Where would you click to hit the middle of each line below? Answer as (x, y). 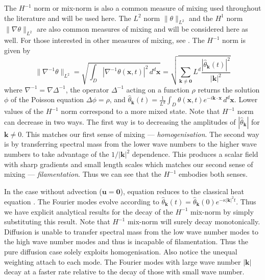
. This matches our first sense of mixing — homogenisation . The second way (140, 134)
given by (17, 50)
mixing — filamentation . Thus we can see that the (83, 174)
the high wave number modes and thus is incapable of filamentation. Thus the (126, 241)
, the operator (87, 89)
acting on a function (158, 89)
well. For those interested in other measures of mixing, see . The (104, 40)
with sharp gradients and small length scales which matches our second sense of (129, 164)
